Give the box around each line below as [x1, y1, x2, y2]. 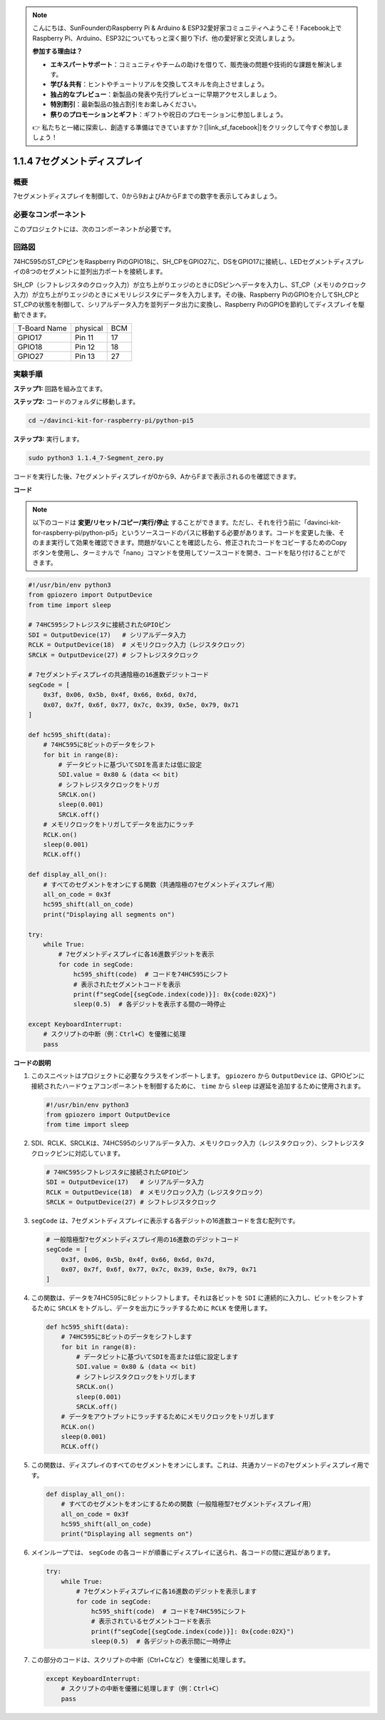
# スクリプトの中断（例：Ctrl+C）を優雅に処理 [43, 1030, 186, 1038]
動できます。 [13, 310, 51, 319]
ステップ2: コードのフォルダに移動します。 [13, 397, 140, 406]
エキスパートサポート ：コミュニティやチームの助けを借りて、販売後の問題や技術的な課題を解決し [50, 60, 337, 68]
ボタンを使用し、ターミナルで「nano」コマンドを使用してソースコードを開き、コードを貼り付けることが [32, 548, 340, 556]
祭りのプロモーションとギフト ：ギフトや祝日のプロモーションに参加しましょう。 [50, 110, 287, 118]
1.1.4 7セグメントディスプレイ [13, 156, 144, 168]
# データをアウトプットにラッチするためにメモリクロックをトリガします [61, 1413, 275, 1421]
